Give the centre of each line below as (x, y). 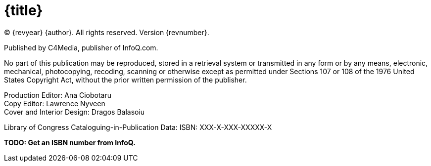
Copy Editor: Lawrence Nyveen (55, 103)
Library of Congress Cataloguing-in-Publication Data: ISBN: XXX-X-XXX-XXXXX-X (138, 127)
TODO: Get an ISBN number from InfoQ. (70, 142)
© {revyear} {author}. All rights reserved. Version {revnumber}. (107, 32)
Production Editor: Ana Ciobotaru (58, 95)
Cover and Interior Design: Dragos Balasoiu (74, 112)
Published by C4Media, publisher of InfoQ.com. (81, 47)
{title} (24, 10)
